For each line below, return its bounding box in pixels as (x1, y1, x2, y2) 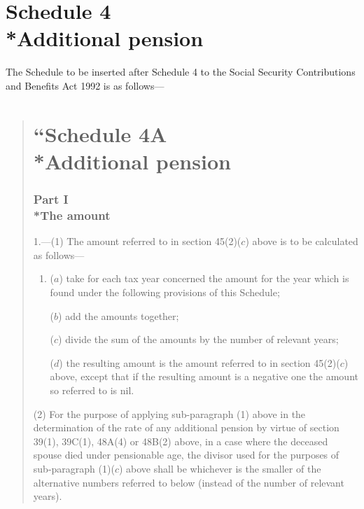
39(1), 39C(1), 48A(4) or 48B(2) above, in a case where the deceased (33, 433, 328, 448)
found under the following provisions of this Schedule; (50, 284, 280, 299)
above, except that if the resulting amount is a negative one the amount (50, 369, 358, 384)
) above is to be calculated (245, 234, 358, 249)
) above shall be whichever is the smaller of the (118, 461, 321, 475)
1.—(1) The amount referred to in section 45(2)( (33, 234, 241, 249)
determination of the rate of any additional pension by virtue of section (33, 420, 339, 435)
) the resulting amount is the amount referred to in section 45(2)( (59, 355, 340, 370)
